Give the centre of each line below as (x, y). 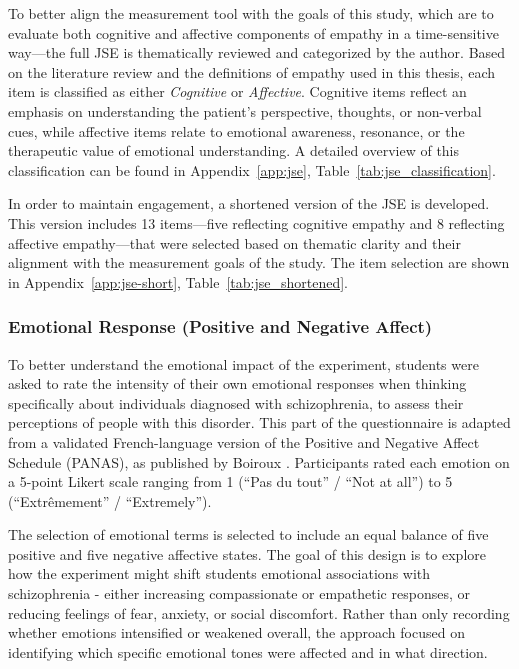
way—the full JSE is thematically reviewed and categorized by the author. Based (257, 52)
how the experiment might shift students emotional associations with (219, 573)
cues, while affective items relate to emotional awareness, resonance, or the (236, 130)
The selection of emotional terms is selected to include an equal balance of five (248, 534)
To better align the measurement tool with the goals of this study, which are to (251, 13)
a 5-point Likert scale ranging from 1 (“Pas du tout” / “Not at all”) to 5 (230, 481)
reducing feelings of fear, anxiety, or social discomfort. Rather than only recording (259, 612)
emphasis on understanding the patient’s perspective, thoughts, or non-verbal (245, 110)
